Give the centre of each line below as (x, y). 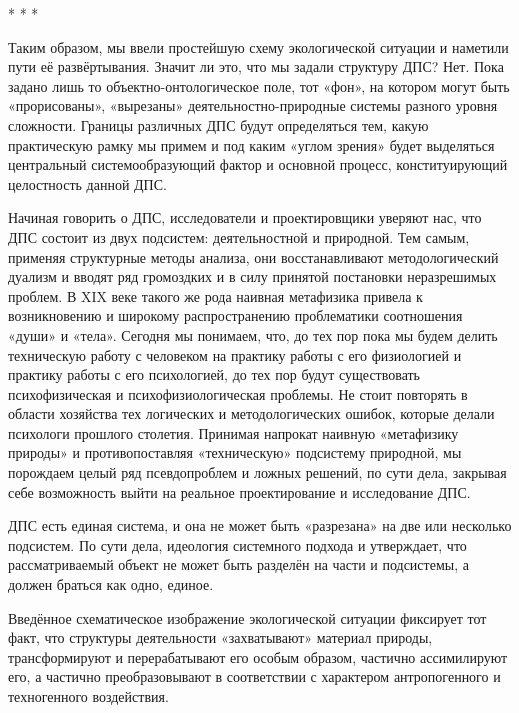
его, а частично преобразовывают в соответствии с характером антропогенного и (254, 676)
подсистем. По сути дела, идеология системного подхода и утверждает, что (237, 544)
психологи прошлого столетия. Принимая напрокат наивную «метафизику (233, 432)
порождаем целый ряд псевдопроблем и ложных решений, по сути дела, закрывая (257, 472)
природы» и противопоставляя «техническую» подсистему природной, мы (235, 452)
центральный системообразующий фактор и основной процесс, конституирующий (258, 164)
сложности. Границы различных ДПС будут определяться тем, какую (218, 124)
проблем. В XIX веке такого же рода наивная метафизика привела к (215, 295)
